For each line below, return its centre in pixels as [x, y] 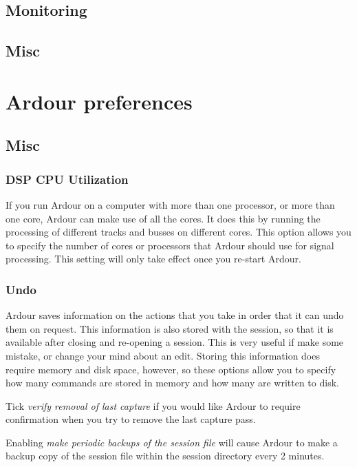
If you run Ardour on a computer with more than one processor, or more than [170, 204]
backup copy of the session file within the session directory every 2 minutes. [165, 456]
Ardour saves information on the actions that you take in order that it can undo [175, 315]
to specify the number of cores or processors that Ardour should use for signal [170, 245]
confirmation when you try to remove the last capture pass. [131, 419]
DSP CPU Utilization [67, 179]
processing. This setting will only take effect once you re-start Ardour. [153, 259]
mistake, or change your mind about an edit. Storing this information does [163, 355]
